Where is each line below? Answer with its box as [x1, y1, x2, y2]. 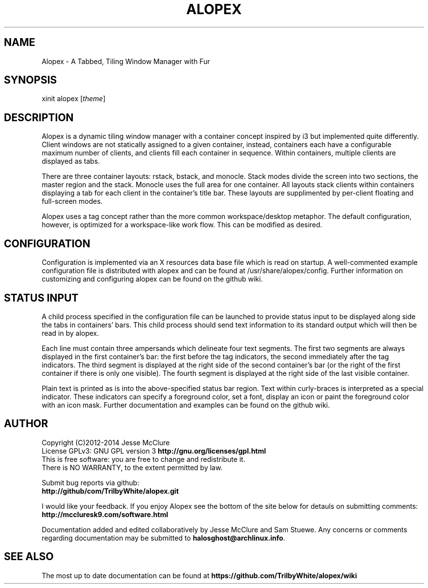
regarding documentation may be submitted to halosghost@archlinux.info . [42, 533, 285, 542]
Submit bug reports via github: [42, 478, 139, 487]
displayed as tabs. [42, 157, 100, 166]
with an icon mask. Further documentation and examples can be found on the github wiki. [42, 400, 330, 409]
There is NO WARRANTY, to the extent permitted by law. [42, 463, 223, 472]
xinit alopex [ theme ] [42, 94, 106, 103]
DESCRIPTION [4, 111, 74, 124]
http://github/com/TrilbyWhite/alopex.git [42, 486, 179, 495]
